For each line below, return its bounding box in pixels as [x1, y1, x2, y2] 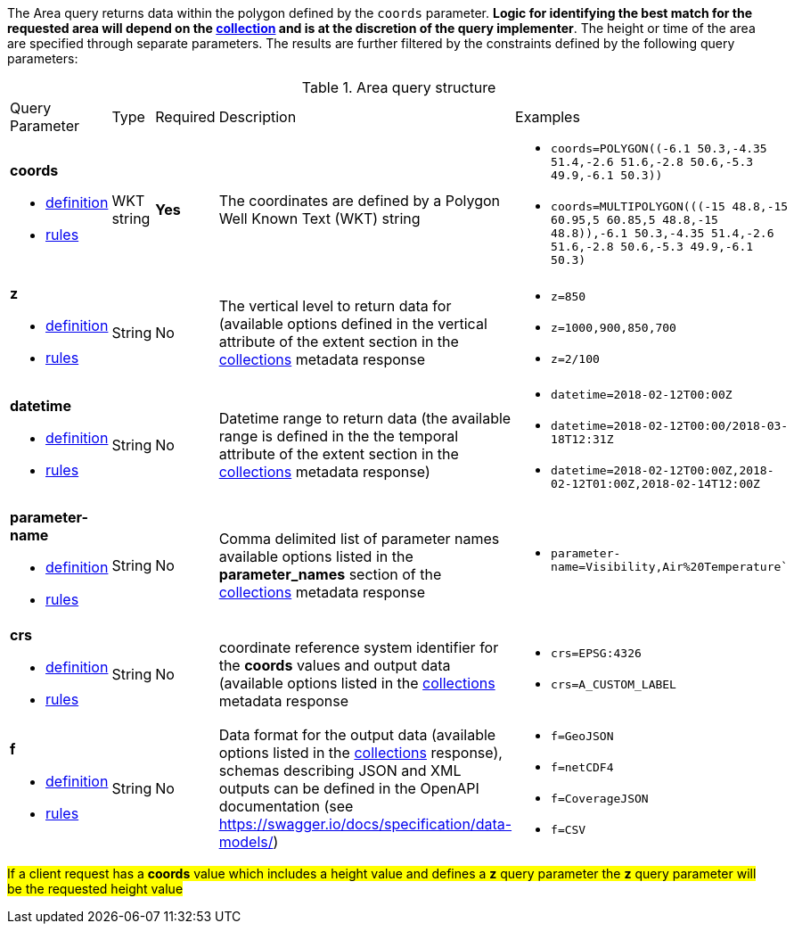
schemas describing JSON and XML [218, 762, 462, 779]
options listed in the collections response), [218, 744, 503, 762]
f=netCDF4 [551, 761, 614, 774]
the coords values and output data [218, 656, 451, 674]
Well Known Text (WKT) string [218, 210, 421, 227]
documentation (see [218, 797, 354, 815]
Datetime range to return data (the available [218, 408, 512, 427]
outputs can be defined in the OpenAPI [218, 779, 479, 797]
